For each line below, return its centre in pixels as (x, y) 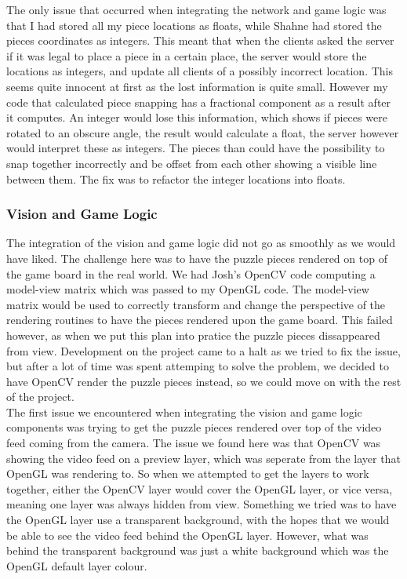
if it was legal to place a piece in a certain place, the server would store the (187, 55)
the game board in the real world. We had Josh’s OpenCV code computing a (191, 273)
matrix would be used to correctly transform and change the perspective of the (196, 304)
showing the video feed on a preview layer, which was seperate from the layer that (203, 458)
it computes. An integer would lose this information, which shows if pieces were (197, 117)
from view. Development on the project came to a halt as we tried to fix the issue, (203, 350)
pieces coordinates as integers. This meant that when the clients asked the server (200, 40)
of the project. (40, 397)
